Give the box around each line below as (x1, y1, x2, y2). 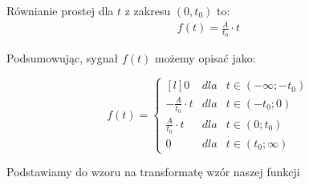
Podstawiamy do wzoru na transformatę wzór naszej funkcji (6, 163, 300, 180)
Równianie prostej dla (6, 2, 114, 18)
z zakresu (124, 2, 171, 18)
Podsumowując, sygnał (6, 50, 119, 66)
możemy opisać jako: (154, 50, 256, 66)
